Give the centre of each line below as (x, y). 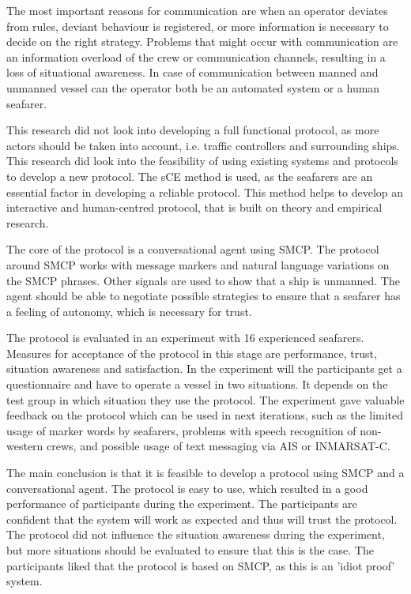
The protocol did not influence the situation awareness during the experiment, (196, 534)
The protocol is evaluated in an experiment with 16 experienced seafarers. (185, 338)
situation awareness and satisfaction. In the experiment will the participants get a (204, 368)
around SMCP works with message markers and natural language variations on (198, 264)
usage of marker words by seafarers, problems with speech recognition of (181, 430)
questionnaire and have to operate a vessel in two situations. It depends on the (197, 384)
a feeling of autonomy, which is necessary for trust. (129, 311)
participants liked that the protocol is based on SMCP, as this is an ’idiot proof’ (201, 565)
